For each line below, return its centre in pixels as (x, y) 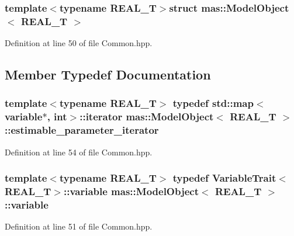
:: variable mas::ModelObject (131, 191)
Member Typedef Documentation (108, 74)
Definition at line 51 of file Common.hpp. (79, 226)
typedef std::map (213, 103)
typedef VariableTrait (224, 178)
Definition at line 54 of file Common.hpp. (79, 152)
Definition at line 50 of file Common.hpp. (79, 43)
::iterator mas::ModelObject (147, 117)
